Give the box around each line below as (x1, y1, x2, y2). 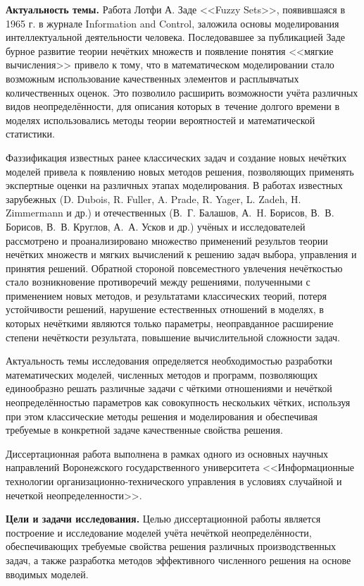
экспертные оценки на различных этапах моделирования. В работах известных (6, 178, 343, 193)
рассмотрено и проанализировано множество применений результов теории (6, 233, 328, 248)
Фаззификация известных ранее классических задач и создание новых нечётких (6, 149, 347, 164)
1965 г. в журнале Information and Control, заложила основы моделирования (6, 16, 339, 30)
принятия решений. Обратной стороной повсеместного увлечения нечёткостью (6, 260, 343, 275)
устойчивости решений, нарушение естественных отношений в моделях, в (6, 302, 324, 317)
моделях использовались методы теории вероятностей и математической (6, 112, 315, 127)
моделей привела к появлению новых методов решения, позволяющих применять (6, 164, 354, 178)
